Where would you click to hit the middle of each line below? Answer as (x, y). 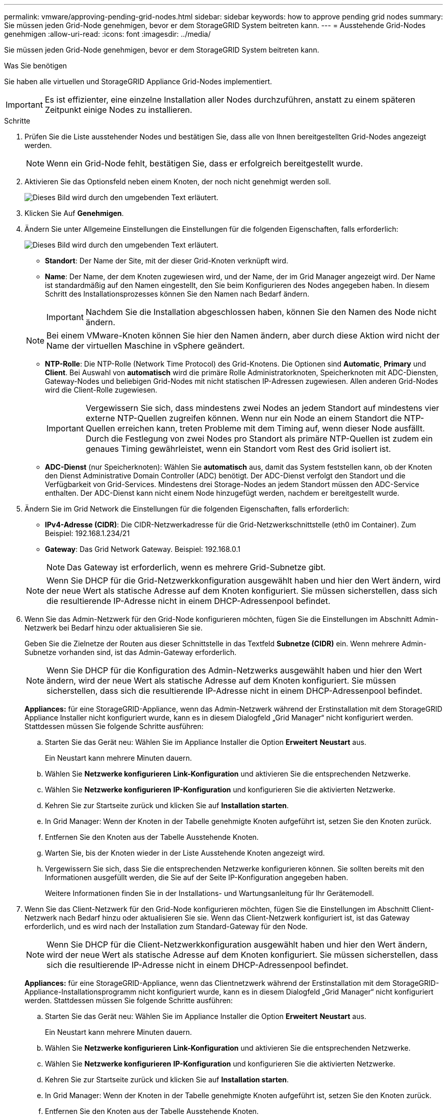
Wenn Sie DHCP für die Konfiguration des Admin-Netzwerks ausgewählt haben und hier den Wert (234, 670)
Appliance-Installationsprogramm (81, 992)
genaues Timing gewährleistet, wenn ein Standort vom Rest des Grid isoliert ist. (238, 449)
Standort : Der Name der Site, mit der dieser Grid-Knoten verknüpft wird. (167, 261)
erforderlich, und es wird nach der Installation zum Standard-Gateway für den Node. (166, 926)
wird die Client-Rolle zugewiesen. (101, 390)
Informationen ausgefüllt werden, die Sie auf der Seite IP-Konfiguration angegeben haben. (197, 877)
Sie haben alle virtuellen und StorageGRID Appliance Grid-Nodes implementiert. (138, 81)
